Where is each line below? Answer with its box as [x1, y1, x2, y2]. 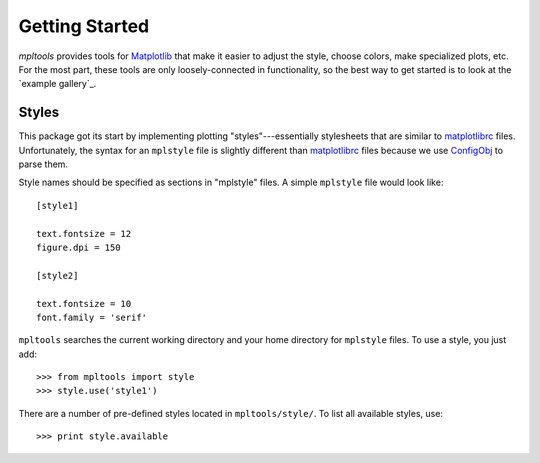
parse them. [18, 158, 69, 170]
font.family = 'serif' [36, 311, 148, 323]
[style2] [36, 270, 79, 281]
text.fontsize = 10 [36, 298, 132, 309]
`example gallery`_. [18, 78, 97, 90]
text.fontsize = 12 [36, 228, 132, 239]
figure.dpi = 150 [36, 241, 121, 253]
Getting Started [18, 15, 150, 37]
